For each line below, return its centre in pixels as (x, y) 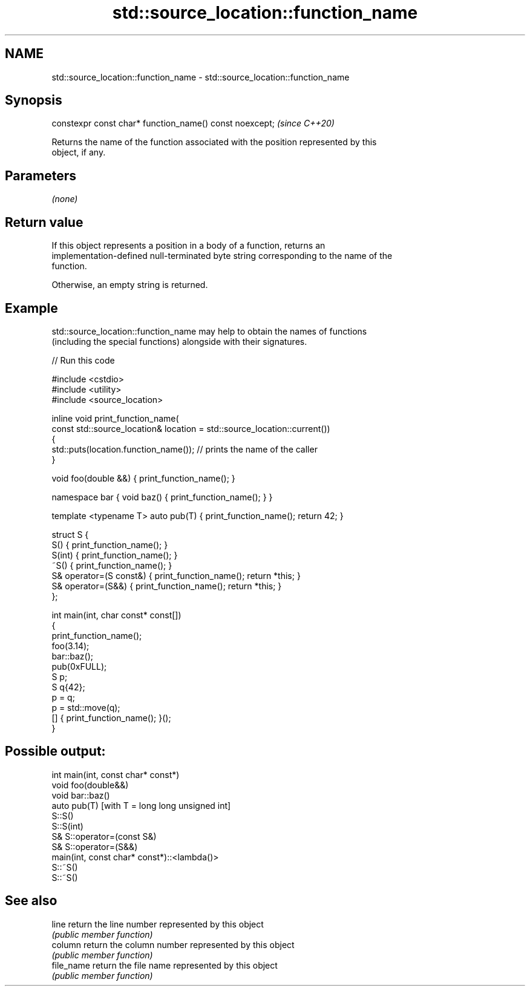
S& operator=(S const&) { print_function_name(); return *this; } (176, 575)
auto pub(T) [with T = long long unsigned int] (141, 805)
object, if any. (79, 152)
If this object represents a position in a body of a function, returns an (188, 246)
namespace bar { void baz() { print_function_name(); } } (162, 497)
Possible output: (55, 751)
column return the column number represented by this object (173, 944)
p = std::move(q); (86, 707)
